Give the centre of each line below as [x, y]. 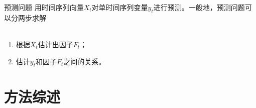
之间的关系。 [85, 61]
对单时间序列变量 [120, 7]
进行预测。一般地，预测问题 [199, 7]
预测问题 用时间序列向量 [44, 7]
